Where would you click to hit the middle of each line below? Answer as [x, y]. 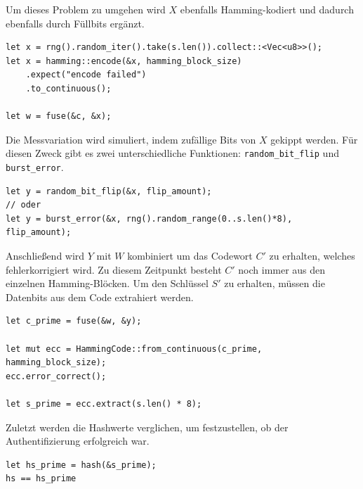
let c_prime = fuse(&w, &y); [74, 321]
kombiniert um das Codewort [190, 256]
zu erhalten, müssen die [275, 283]
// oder [24, 205]
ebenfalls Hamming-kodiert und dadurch [267, 9]
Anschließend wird [45, 256]
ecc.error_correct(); [56, 376]
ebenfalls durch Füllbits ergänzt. [75, 23]
